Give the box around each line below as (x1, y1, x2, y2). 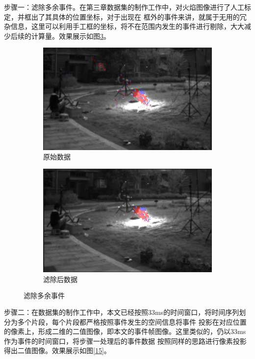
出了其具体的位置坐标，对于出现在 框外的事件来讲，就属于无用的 (31, 11, 240, 22)
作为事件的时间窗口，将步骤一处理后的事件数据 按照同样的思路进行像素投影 (4, 335, 247, 346)
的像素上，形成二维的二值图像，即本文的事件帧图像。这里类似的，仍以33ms (4, 326, 246, 336)
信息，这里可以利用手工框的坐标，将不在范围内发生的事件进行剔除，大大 (10, 21, 244, 31)
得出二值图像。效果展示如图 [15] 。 (4, 345, 111, 356)
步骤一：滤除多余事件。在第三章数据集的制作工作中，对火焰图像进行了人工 (4, 2, 244, 12)
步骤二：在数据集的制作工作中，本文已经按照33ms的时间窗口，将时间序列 (4, 307, 239, 317)
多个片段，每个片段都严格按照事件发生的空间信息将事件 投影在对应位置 (17, 316, 247, 327)
